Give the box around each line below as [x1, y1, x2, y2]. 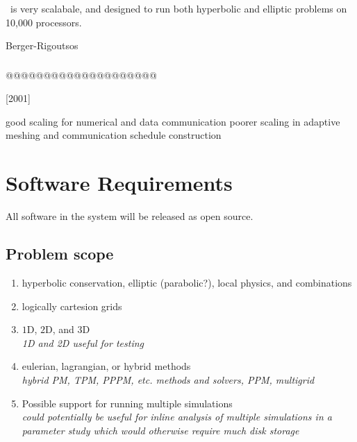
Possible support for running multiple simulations [22, 396, 233, 410]
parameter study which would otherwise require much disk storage [22, 423, 299, 437]
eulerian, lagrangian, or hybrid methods [22, 359, 191, 373]
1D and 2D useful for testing [22, 335, 144, 350]
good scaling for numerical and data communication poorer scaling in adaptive [6, 114, 340, 128]
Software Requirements [6, 169, 233, 197]
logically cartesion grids [22, 298, 122, 313]
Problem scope [6, 243, 114, 264]
